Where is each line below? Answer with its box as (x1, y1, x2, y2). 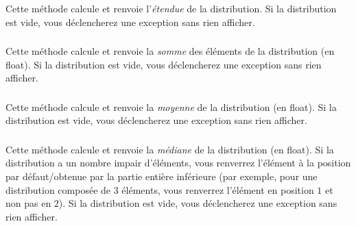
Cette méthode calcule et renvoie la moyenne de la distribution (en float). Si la (5, 99, 337, 114)
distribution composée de (5, 182, 111, 197)
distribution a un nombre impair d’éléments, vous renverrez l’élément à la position (5, 155, 351, 170)
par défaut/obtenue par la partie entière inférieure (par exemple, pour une (5, 169, 318, 184)
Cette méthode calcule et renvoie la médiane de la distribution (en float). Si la (5, 142, 334, 156)
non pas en (5, 196, 51, 210)
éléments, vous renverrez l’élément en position (121, 182, 314, 197)
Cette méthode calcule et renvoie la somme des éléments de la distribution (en (5, 44, 335, 58)
